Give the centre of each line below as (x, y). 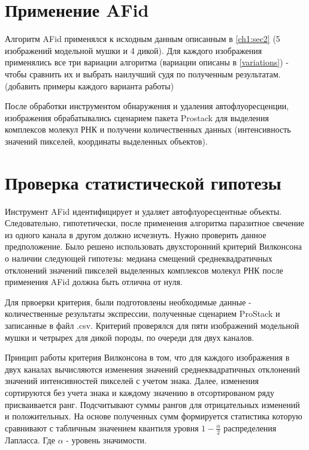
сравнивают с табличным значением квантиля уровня (102, 427)
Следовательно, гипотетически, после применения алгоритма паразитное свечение (155, 223)
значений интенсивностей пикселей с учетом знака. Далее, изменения (132, 381)
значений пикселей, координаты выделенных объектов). (106, 141)
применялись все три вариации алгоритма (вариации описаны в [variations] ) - (147, 62)
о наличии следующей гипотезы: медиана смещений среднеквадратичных (139, 258)
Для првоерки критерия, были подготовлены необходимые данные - (128, 301)
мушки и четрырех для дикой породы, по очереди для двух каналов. (130, 337)
